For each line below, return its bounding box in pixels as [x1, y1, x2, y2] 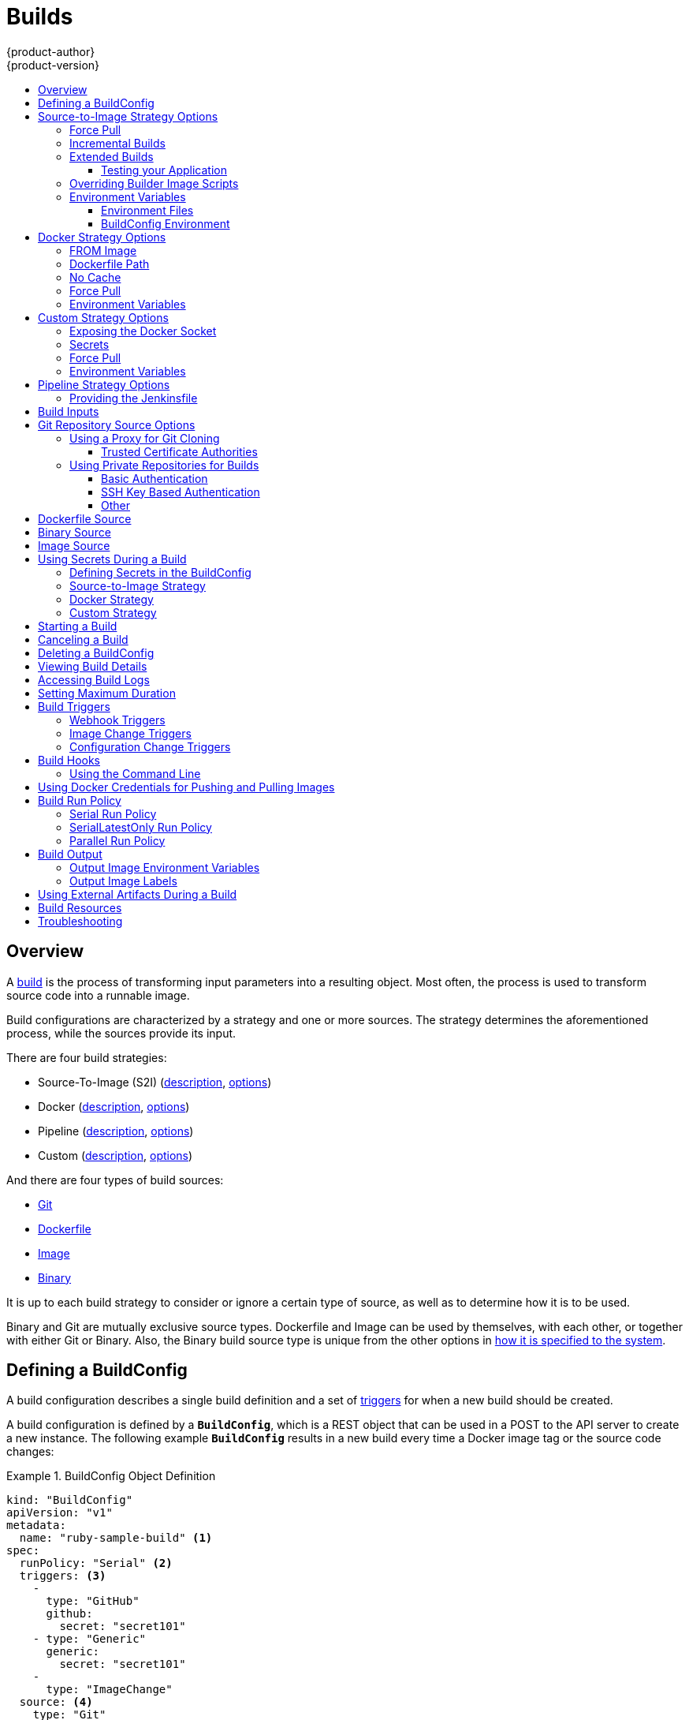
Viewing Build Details [38, 659, 147, 673]
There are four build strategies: [6, 1050, 167, 1064]
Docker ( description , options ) [38, 1099, 190, 1113]
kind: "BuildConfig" [6, 1494, 133, 1507]
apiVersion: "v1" [6, 1506, 113, 1520]
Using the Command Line [69, 766, 201, 780]
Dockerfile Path [69, 256, 150, 271]
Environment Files [101, 203, 194, 217]
